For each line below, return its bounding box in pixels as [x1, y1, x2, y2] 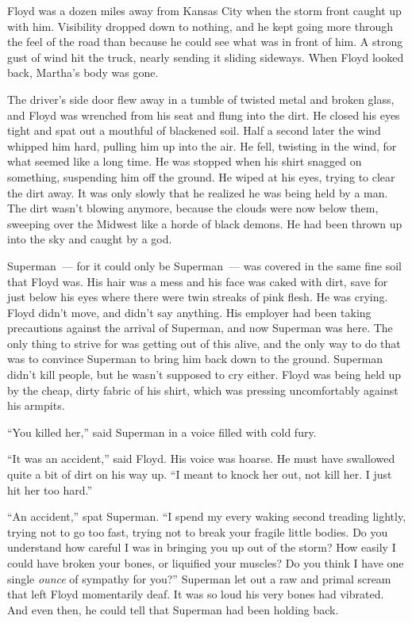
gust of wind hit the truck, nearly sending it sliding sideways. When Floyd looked [7, 48, 404, 65]
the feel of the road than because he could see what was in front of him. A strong [7, 33, 403, 50]
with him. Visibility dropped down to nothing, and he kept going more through [7, 17, 393, 34]
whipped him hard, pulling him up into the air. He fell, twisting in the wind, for [7, 137, 397, 154]
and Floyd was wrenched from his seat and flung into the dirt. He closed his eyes [7, 106, 400, 123]
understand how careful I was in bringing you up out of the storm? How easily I [7, 539, 396, 556]
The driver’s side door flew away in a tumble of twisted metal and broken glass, [7, 90, 395, 107]
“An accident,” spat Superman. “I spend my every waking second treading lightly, [7, 508, 406, 525]
